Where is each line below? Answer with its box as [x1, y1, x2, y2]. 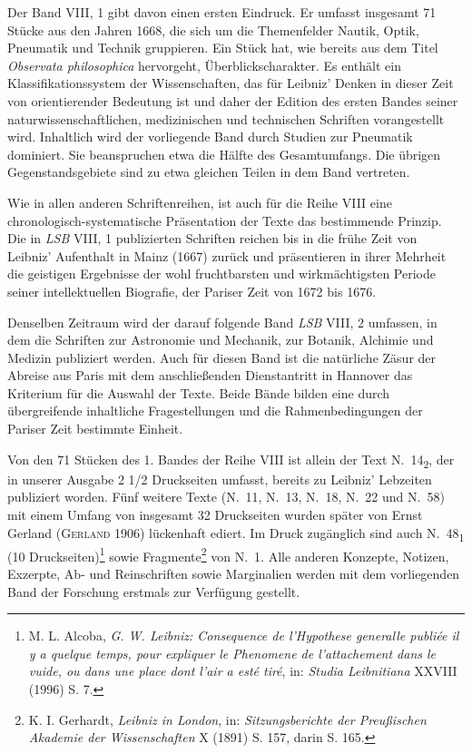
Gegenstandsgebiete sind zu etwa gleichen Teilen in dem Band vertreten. [7, 162, 410, 181]
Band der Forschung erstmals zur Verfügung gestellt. [7, 582, 300, 601]
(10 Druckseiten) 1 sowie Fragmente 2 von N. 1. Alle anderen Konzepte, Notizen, [7, 543, 449, 565]
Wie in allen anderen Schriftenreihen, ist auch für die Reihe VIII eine [7, 192, 392, 211]
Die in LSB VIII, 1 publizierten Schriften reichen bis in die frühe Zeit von [7, 229, 418, 248]
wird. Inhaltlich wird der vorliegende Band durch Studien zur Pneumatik [7, 127, 413, 146]
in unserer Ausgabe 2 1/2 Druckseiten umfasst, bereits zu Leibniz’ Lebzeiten [7, 469, 432, 488]
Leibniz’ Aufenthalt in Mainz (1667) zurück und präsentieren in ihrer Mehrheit [7, 246, 447, 265]
